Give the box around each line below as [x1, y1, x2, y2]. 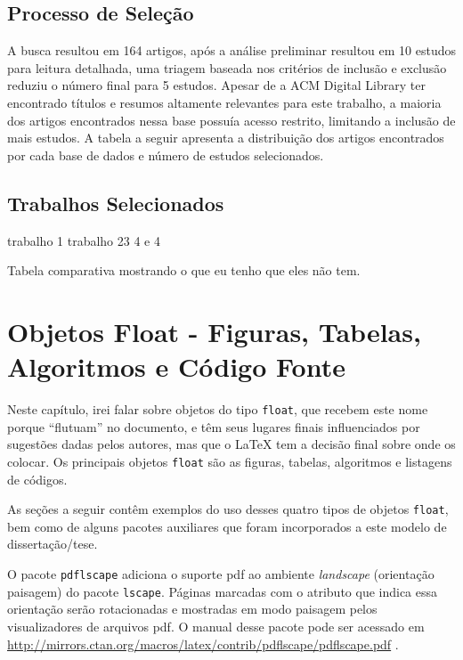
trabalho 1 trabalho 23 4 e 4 [7, 231, 160, 249]
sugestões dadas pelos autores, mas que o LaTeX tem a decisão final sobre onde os [7, 435, 456, 453]
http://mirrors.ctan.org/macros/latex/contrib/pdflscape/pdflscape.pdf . [7, 634, 399, 653]
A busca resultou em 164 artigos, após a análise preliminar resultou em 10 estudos [7, 41, 456, 60]
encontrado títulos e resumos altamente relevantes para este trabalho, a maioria [7, 93, 442, 111]
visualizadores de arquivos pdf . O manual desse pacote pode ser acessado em [7, 616, 425, 635]
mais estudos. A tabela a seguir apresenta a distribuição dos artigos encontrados [7, 128, 444, 147]
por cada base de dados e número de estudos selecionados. [7, 145, 324, 164]
